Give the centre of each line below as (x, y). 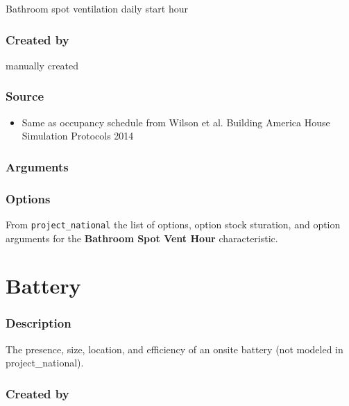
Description (39, 323)
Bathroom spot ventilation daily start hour (97, 8)
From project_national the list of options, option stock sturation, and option (173, 224)
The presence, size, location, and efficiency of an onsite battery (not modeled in (174, 349)
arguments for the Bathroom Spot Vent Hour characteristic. (142, 238)
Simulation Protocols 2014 (78, 136)
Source (25, 96)
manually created (42, 65)
